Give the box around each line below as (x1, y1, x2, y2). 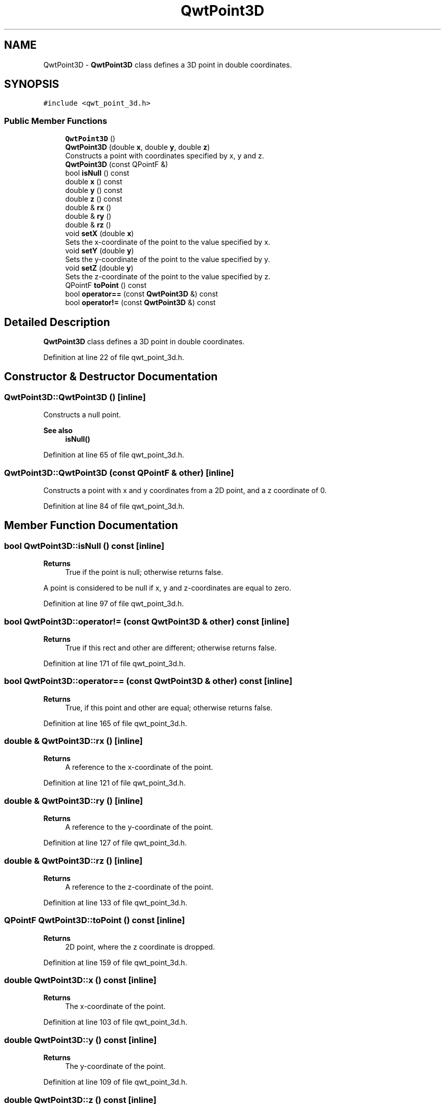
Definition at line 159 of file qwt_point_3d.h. (43, 958, 187, 967)
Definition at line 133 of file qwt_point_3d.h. (43, 898, 187, 907)
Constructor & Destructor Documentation (4, 370, 218, 383)
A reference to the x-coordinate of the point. (65, 763, 213, 772)
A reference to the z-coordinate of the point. (65, 882, 213, 891)
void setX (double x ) (65, 229, 134, 238)
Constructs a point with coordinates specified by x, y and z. (65, 151, 264, 160)
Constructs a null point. (43, 410, 121, 419)
